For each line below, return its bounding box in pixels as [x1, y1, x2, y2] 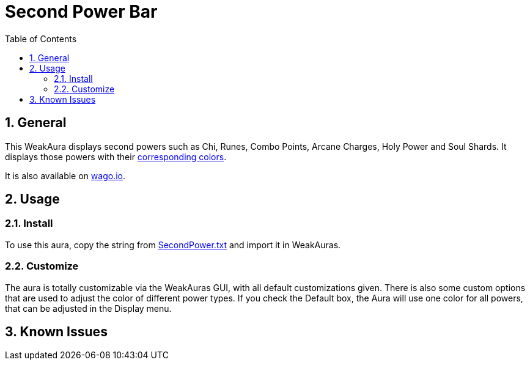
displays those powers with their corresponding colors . [5, 151, 227, 162]
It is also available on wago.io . [5, 170, 125, 181]
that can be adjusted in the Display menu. [5, 303, 172, 314]
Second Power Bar [5, 1, 158, 22]
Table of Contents [5, 33, 77, 44]
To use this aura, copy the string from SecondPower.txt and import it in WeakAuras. [5, 239, 341, 250]
